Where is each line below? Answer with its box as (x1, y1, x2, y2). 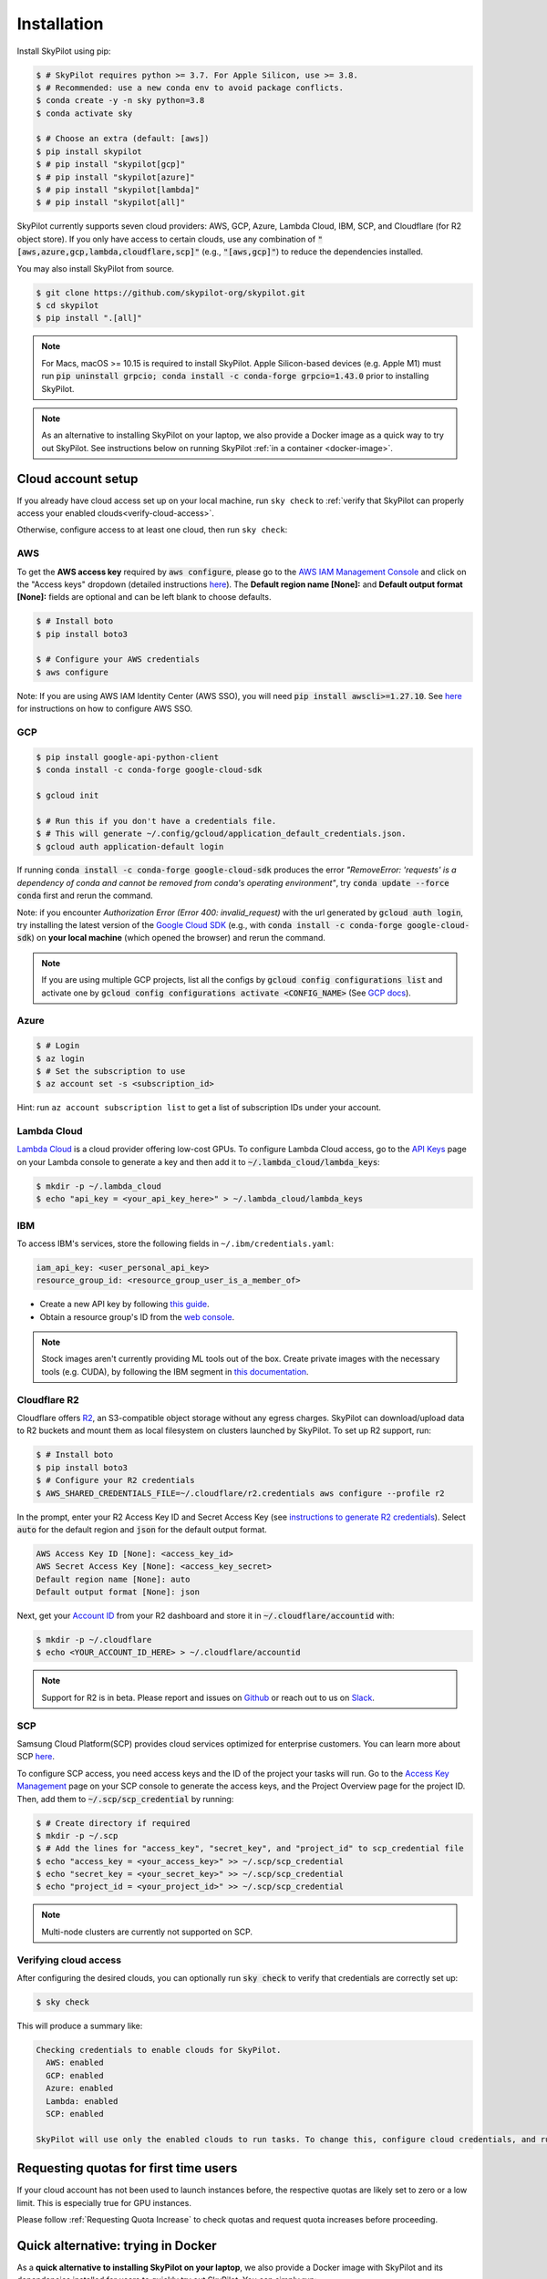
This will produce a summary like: (16, 2020, 143, 2031)
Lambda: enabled (46, 2096, 119, 2106)
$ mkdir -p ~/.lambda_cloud (36, 1181, 161, 1191)
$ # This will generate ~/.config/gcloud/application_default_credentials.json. (36, 829, 407, 839)
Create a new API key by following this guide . (39, 1299, 210, 1310)
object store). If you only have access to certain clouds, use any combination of (16, 233, 316, 244)
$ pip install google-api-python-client (36, 752, 219, 762)
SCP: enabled (46, 2109, 104, 2119)
